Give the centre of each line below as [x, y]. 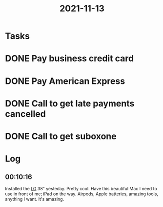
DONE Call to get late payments [70, 103]
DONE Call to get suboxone [61, 136]
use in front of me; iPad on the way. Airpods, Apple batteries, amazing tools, [82, 194]
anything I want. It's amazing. [35, 199]
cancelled [26, 114]
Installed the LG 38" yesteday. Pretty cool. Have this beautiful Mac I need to [81, 188]
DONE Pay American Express [65, 81]
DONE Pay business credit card [70, 59]
